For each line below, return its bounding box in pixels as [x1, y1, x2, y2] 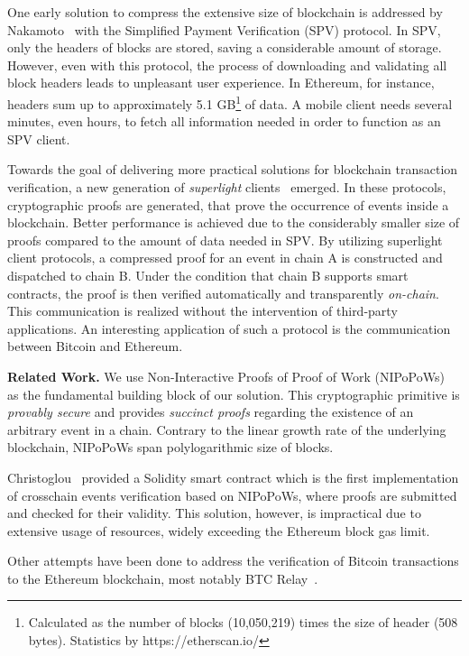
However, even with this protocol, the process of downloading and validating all [7, 55, 447, 74]
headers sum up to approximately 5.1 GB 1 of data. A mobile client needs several [7, 91, 453, 113]
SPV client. [7, 129, 70, 148]
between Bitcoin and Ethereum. [7, 337, 183, 356]
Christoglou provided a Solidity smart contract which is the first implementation [7, 467, 459, 486]
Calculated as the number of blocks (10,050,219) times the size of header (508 [28, 613, 458, 632]
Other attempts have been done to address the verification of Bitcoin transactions [7, 551, 459, 570]
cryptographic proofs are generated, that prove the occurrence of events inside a [7, 195, 449, 214]
